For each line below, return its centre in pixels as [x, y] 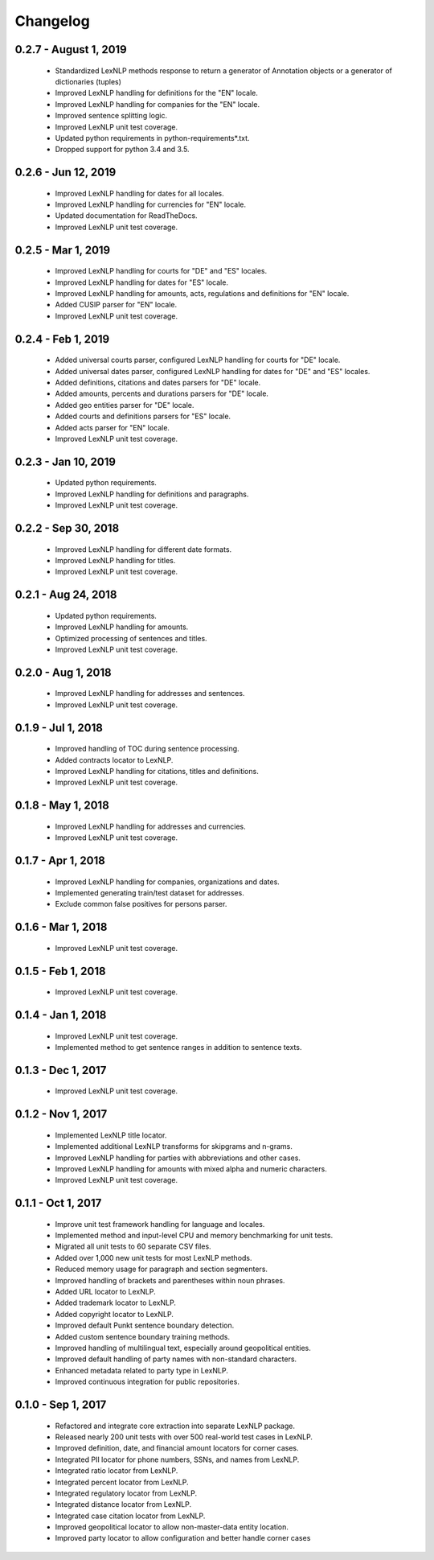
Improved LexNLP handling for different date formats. [143, 549]
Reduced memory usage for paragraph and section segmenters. [162, 1269]
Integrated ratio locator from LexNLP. [117, 1471]
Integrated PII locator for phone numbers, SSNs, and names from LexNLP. [177, 1459]
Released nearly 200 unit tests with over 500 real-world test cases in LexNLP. [184, 1437]
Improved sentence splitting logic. [111, 116]
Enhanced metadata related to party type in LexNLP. [142, 1370]
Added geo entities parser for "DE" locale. [125, 405]
